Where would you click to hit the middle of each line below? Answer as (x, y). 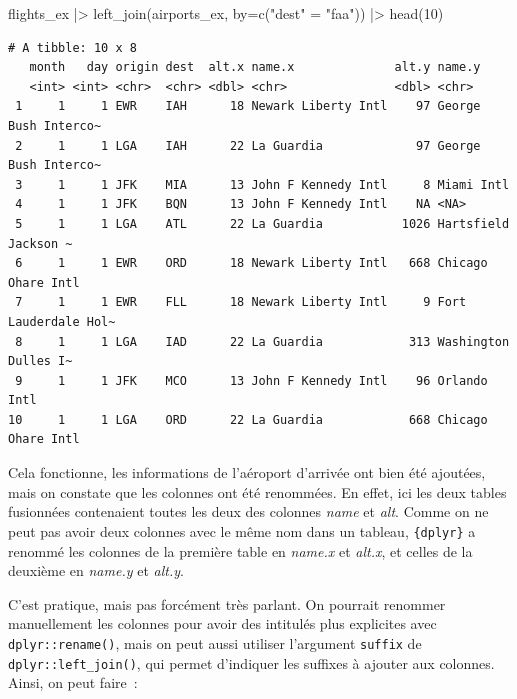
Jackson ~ (40, 243)
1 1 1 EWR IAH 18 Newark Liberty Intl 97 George (248, 106)
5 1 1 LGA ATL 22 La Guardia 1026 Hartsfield (262, 223)
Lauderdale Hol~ (62, 321)
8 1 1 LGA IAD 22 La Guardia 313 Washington (262, 341)
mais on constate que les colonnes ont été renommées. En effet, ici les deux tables (257, 491)
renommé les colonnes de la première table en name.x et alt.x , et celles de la (240, 550)
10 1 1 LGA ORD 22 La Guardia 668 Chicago (248, 419)
